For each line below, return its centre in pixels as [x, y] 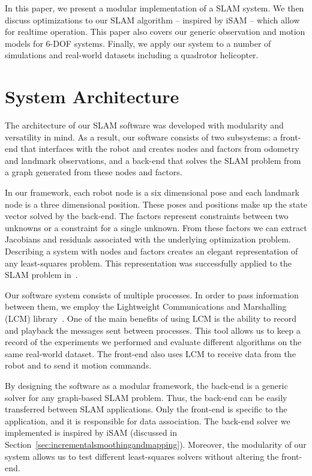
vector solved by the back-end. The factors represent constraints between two [147, 216]
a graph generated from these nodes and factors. [94, 172]
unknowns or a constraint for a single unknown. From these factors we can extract [156, 227]
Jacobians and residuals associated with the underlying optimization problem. [148, 239]
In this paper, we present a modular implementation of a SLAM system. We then [154, 8]
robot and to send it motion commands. [78, 365]
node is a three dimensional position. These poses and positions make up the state [156, 204]
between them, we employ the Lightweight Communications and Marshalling [146, 306]
